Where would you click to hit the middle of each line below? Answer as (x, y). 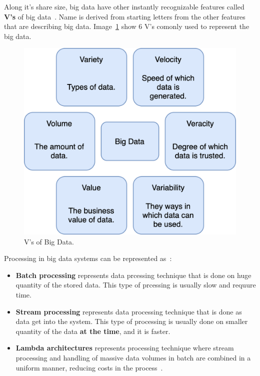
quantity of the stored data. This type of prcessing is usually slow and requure (136, 285)
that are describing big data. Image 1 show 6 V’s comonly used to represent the (127, 26)
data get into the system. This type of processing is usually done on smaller (132, 321)
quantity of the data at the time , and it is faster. (93, 331)
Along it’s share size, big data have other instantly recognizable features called (124, 6)
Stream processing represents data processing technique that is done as (129, 311)
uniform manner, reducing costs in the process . (89, 367)
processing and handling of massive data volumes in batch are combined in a (133, 357)
